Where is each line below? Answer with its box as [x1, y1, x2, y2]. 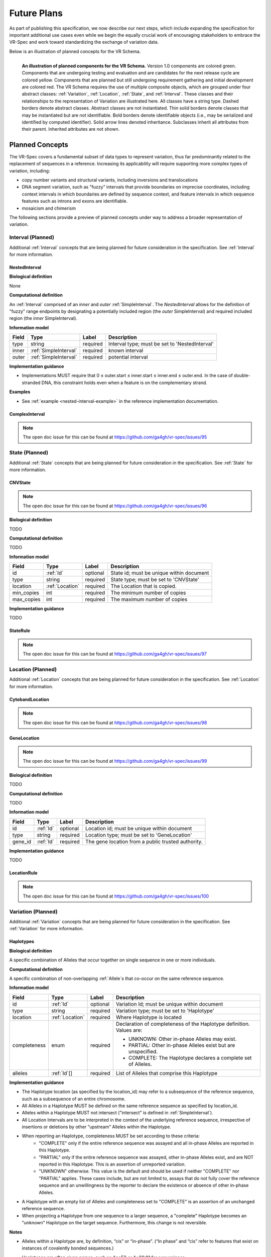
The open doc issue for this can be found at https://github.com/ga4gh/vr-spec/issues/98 [23, 720, 207, 726]
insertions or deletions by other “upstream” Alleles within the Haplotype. [22, 1124, 172, 1130]
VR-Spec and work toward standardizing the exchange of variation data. [9, 39, 159, 45]
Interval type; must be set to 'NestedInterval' [108, 340, 214, 347]
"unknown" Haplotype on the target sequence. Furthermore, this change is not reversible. [22, 1220, 208, 1226]
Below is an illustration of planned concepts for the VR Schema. [9, 48, 141, 54]
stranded [22, 380, 41, 386]
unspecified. [128, 1048, 158, 1055]
